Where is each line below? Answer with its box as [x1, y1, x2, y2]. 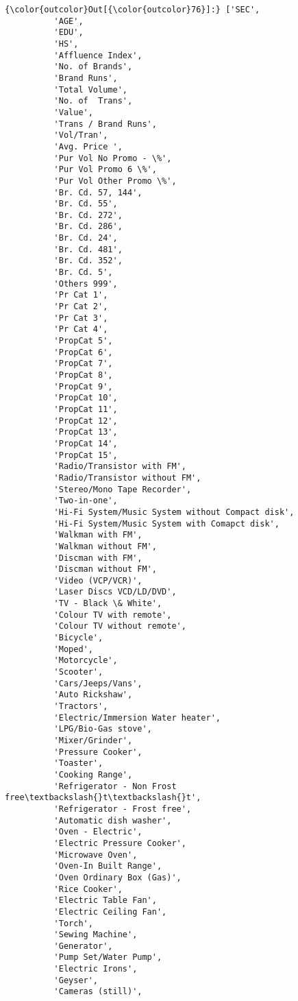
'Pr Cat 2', [53, 302, 108, 312]
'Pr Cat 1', [53, 290, 108, 300]
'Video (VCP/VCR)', [53, 575, 142, 586]
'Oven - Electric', [53, 827, 142, 837]
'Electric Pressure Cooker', [53, 838, 186, 848]
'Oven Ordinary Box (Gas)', [53, 872, 182, 882]
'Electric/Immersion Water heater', [53, 712, 221, 723]
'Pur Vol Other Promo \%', [53, 176, 177, 186]
